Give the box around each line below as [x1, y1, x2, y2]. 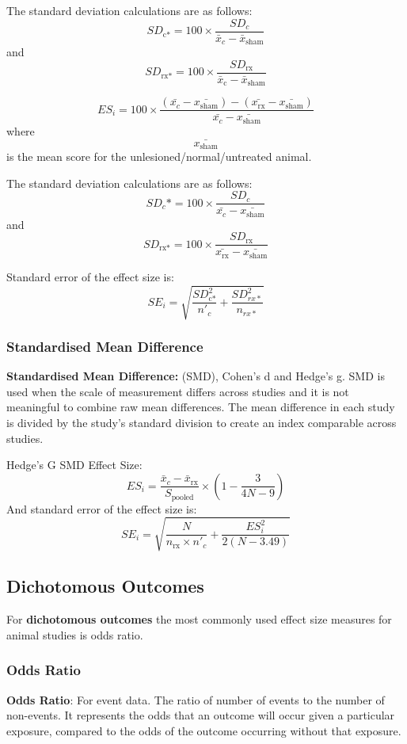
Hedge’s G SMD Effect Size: [6, 456, 143, 473]
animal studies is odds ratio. [6, 626, 143, 643]
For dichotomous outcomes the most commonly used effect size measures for [6, 611, 392, 628]
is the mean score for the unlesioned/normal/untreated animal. [6, 148, 312, 164]
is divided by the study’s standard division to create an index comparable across [6, 414, 397, 430]
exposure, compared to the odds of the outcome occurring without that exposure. [6, 722, 401, 738]
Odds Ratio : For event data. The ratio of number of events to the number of [6, 691, 385, 708]
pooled [171, 493, 194, 502]
